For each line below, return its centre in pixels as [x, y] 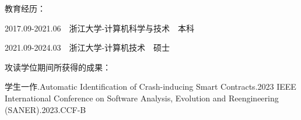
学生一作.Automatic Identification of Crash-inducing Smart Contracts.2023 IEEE [150, 87]
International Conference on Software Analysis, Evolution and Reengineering [142, 98]
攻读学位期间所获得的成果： [58, 67]
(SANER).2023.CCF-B [45, 109]
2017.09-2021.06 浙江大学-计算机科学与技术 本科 [100, 28]
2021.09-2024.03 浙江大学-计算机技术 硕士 [87, 47]
